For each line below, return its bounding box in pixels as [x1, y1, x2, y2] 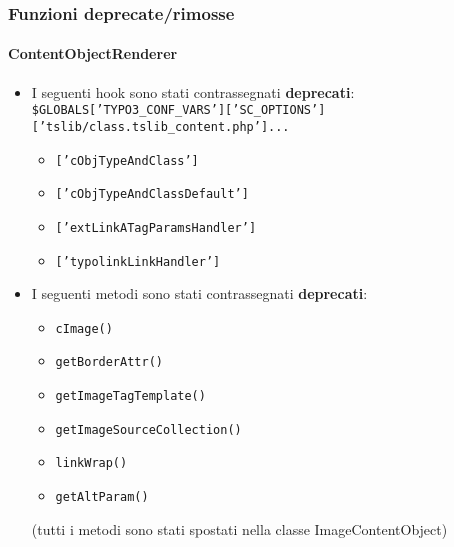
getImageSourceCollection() [55, 422, 242, 437]
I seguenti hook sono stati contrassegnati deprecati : [31, 81, 355, 102]
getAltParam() [55, 490, 149, 505]
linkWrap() [55, 456, 128, 471]
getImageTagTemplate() [55, 389, 206, 404]
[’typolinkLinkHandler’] [55, 254, 221, 269]
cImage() [55, 321, 113, 336]
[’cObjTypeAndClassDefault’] [55, 187, 249, 202]
